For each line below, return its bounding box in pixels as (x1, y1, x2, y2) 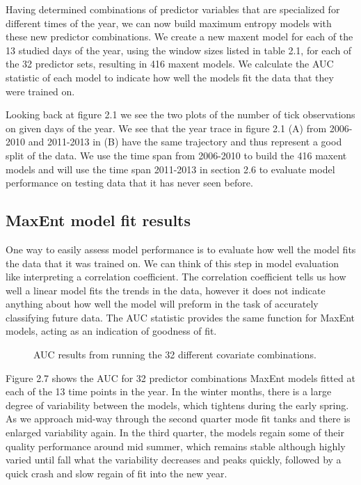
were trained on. (6, 84, 75, 98)
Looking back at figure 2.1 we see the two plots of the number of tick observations (6, 107, 355, 122)
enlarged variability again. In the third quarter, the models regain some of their (6, 425, 344, 440)
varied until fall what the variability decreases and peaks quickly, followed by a (6, 452, 342, 467)
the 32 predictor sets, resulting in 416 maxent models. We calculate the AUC (6, 56, 334, 71)
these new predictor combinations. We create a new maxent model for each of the (6, 29, 353, 44)
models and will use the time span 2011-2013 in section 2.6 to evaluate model (6, 161, 335, 176)
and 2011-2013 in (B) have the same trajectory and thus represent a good (28, 134, 342, 149)
